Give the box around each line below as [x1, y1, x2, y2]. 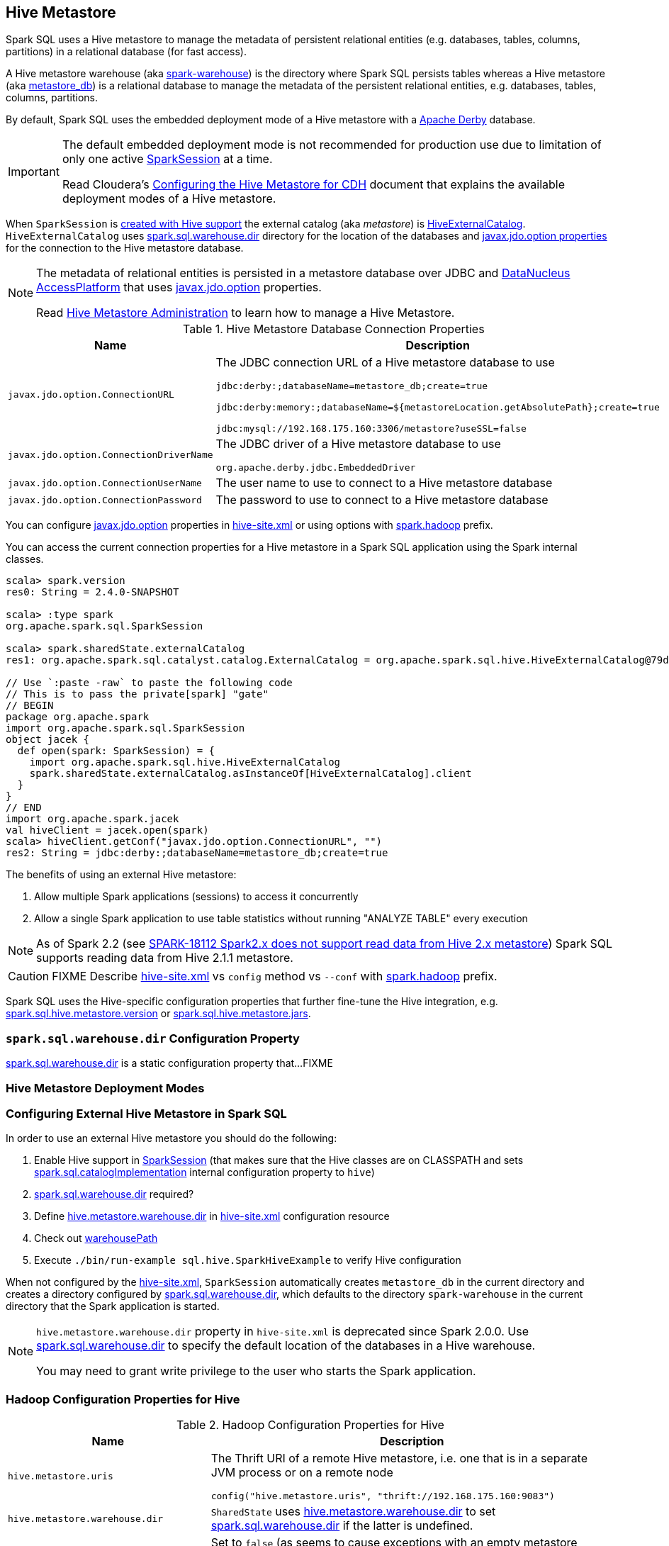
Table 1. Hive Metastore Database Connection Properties [183, 322, 485, 337]
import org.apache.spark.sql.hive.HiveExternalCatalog [29, 756, 341, 768]
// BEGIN [6, 700, 54, 712]
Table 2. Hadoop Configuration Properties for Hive [176, 1418, 444, 1433]
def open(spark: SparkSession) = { [17, 745, 215, 757]
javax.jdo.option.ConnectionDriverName [8, 449, 213, 461]
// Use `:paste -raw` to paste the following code [6, 677, 293, 689]
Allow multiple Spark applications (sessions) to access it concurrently [34, 890, 359, 903]
